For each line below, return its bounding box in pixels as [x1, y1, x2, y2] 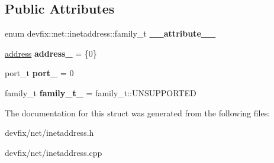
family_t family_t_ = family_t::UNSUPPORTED [5, 86, 196, 99]
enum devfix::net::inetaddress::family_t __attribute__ [5, 27, 216, 40]
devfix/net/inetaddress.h [5, 126, 94, 139]
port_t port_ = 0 [5, 67, 74, 79]
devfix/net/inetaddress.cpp [5, 146, 102, 158]
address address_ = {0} [5, 47, 97, 59]
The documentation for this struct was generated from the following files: [5, 106, 270, 119]
